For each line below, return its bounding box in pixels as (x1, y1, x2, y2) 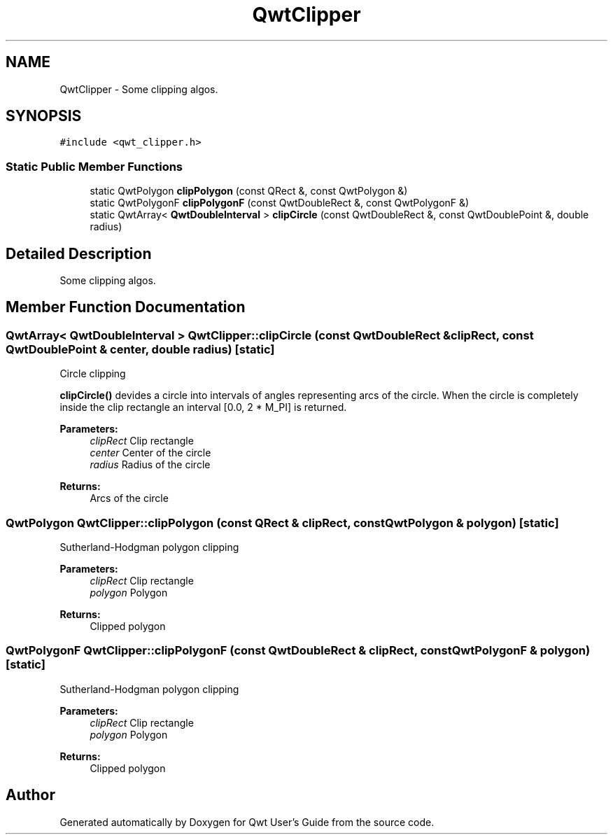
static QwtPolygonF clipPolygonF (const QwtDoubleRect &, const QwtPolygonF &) (90, 197, 470, 209)
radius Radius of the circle (90, 458, 211, 471)
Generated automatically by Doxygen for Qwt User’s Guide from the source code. (59, 815, 435, 828)
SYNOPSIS (6, 107, 82, 125)
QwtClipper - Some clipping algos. (59, 83, 218, 95)
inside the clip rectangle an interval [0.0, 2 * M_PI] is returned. (59, 401, 347, 414)
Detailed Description (6, 244, 152, 262)
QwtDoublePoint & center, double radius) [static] (6, 342, 275, 356)
